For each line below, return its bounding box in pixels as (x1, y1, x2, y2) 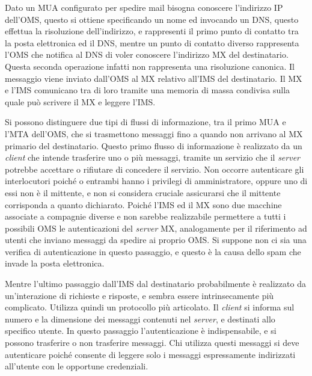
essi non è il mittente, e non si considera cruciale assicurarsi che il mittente (5, 186, 281, 199)
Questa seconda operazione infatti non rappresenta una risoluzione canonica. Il (5, 60, 295, 72)
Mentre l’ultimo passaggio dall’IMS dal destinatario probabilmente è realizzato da (5, 277, 306, 290)
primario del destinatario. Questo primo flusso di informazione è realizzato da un (5, 139, 302, 152)
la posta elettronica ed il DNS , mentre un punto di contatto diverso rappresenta (5, 36, 299, 49)
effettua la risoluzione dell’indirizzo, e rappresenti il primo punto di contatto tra (5, 25, 299, 37)
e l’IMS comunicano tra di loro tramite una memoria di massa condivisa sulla (5, 84, 290, 96)
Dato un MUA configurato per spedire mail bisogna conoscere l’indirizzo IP (5, 1, 283, 13)
